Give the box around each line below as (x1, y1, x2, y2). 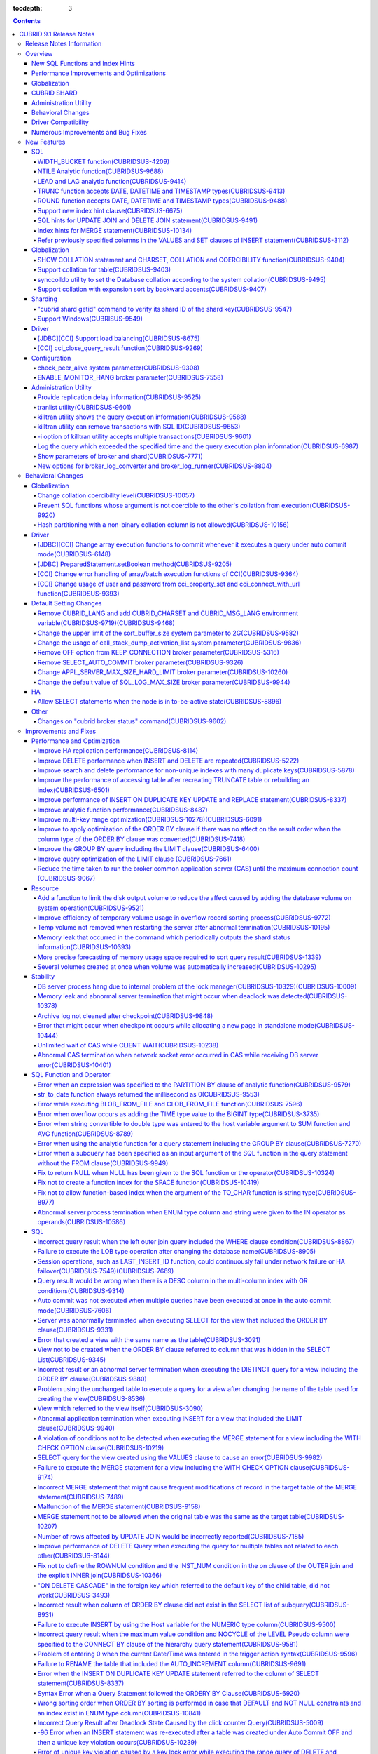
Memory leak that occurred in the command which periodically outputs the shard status (37, 933, 290, 942)
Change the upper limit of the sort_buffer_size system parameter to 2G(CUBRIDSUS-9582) (37, 629, 299, 637)
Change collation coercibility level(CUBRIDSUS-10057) (37, 491, 195, 500)
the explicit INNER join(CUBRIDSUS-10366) (37, 1572, 162, 1580)
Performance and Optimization (31, 737, 120, 745)
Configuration (31, 354, 71, 362)
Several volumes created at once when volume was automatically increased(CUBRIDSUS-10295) (37, 962, 317, 971)
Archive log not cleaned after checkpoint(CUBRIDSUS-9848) (37, 1011, 213, 1020)
